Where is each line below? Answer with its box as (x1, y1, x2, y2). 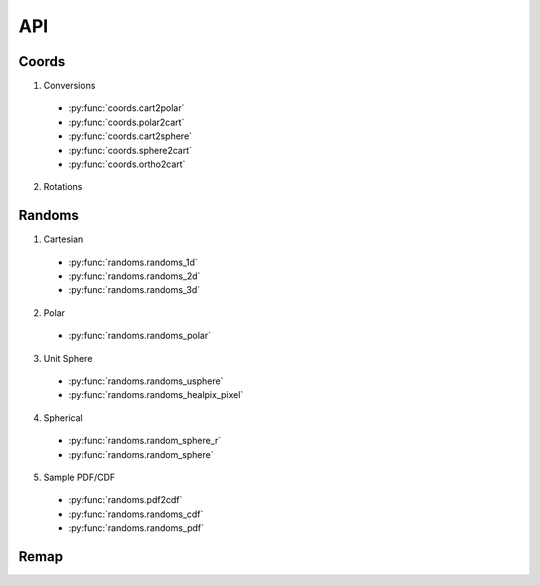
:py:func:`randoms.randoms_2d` (68, 270, 201, 282)
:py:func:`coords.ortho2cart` (68, 158, 186, 170)
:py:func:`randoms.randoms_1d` (68, 256, 199, 268)
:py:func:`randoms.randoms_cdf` (68, 508, 204, 520)
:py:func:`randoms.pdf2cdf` (68, 494, 183, 506)
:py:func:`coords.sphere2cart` (68, 144, 193, 156)
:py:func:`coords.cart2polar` (68, 102, 185, 114)
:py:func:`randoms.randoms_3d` (68, 284, 201, 296)
